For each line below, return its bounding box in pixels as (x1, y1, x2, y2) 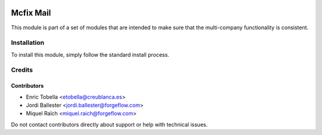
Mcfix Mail (11, 8, 51, 18)
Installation (11, 39, 45, 47)
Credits (11, 66, 33, 74)
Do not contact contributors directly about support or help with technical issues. (11, 121, 208, 128)
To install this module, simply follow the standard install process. (11, 51, 169, 58)
